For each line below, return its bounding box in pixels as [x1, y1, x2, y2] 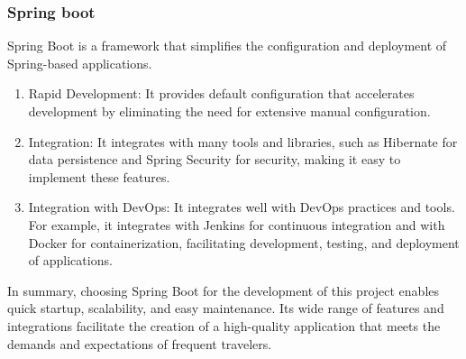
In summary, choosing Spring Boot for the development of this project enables [7, 281, 440, 299]
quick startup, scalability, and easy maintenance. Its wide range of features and [7, 299, 444, 318]
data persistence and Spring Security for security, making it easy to [28, 150, 401, 169]
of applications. [28, 251, 113, 270]
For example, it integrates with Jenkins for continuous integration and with [28, 215, 445, 234]
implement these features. [28, 167, 170, 186]
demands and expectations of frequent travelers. [7, 334, 272, 353]
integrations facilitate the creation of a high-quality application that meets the [7, 316, 441, 335]
